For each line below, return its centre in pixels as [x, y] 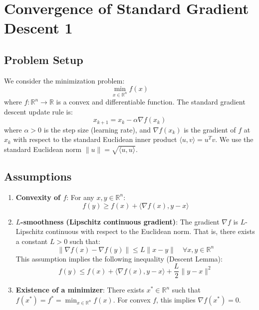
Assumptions [38, 176]
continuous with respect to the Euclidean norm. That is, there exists [150, 231]
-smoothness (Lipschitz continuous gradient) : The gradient [120, 221]
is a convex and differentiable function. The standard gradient [151, 102]
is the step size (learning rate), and [97, 129]
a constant [32, 241]
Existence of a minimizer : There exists [80, 290]
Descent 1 [38, 28]
